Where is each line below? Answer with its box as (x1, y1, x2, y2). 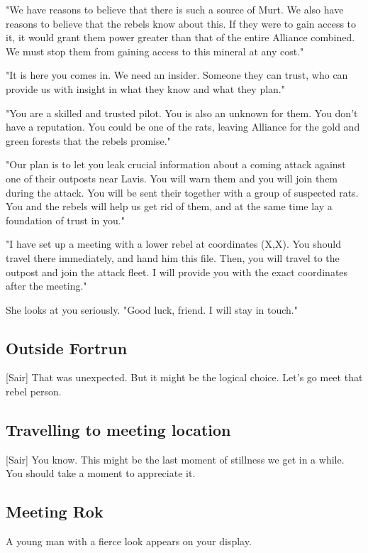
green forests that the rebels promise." (6, 133, 171, 148)
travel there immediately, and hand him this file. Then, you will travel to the (6, 250, 340, 265)
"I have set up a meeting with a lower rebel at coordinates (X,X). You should (6, 236, 342, 251)
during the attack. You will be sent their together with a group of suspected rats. (6, 185, 359, 199)
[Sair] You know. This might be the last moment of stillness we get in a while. (6, 451, 345, 466)
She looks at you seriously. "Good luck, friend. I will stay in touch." (6, 302, 298, 317)
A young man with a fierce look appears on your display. (6, 534, 252, 549)
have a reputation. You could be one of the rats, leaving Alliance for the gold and (6, 119, 360, 134)
